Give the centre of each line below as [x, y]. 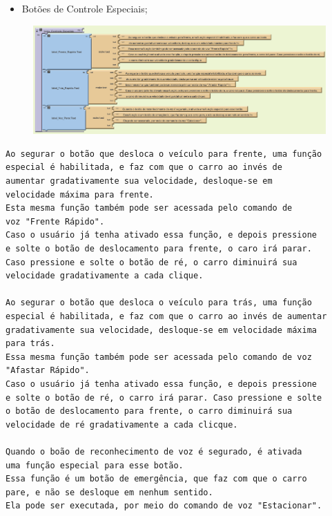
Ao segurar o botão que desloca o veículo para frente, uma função [164, 154]
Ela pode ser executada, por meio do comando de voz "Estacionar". [164, 506]
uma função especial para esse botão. [95, 465]
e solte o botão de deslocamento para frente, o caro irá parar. [159, 249]
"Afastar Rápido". [48, 371]
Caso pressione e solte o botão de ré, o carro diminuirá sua [152, 262]
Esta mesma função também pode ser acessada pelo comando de [149, 208]
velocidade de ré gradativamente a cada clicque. [122, 424]
